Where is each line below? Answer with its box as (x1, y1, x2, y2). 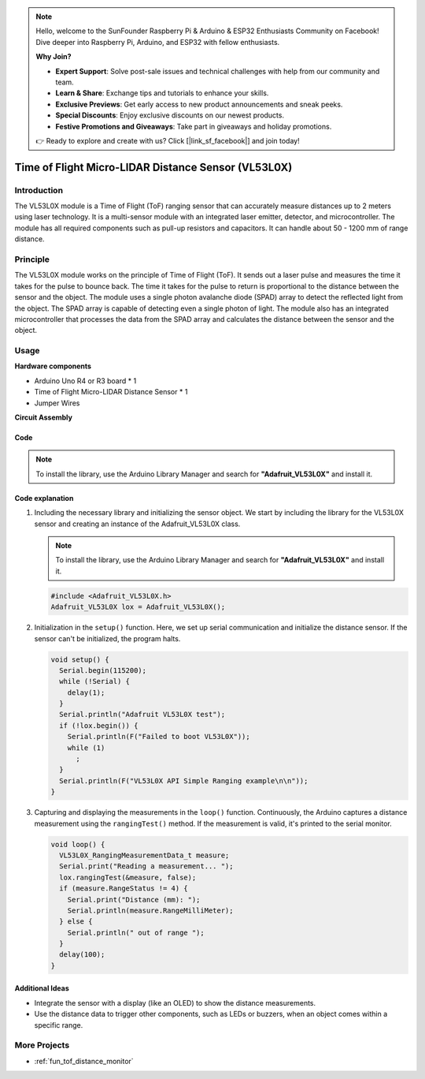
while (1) (67, 743, 105, 752)
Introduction (14, 185, 63, 196)
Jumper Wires (34, 398, 80, 408)
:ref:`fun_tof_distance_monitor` (34, 1056, 134, 1066)
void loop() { (50, 840, 105, 849)
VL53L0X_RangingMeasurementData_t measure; (59, 850, 230, 860)
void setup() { (50, 655, 109, 664)
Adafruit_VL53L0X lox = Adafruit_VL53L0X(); (50, 603, 226, 611)
